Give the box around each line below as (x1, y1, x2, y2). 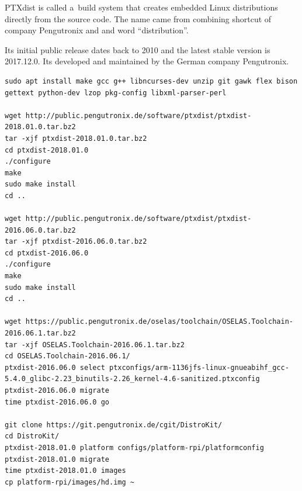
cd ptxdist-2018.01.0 (5, 146, 89, 154)
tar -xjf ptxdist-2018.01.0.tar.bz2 (5, 134, 147, 143)
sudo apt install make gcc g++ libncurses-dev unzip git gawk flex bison (5, 77, 298, 85)
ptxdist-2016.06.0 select (5, 363, 105, 372)
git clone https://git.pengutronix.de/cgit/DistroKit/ (5, 420, 223, 429)
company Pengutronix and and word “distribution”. (5, 24, 189, 36)
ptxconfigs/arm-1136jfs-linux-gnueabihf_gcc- (109, 363, 289, 372)
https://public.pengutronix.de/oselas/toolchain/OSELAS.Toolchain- (25, 317, 293, 326)
